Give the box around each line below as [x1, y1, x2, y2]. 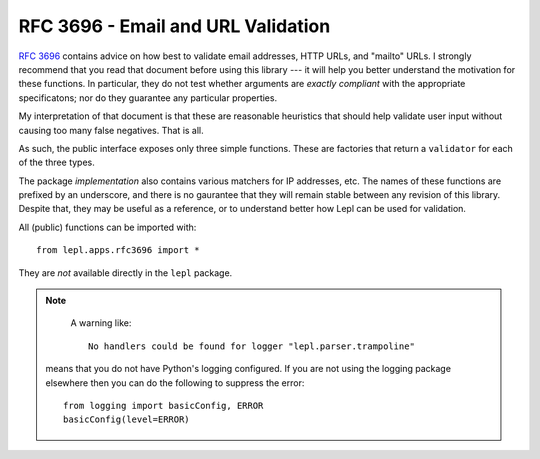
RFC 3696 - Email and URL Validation [18, 15, 331, 37]
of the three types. [18, 156, 95, 169]
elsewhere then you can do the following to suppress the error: [45, 376, 305, 389]
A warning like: [70, 317, 132, 329]
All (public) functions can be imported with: [18, 221, 197, 233]
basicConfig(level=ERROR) [63, 414, 190, 425]
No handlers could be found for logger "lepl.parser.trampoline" [88, 340, 415, 352]
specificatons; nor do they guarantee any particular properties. [18, 91, 278, 104]
